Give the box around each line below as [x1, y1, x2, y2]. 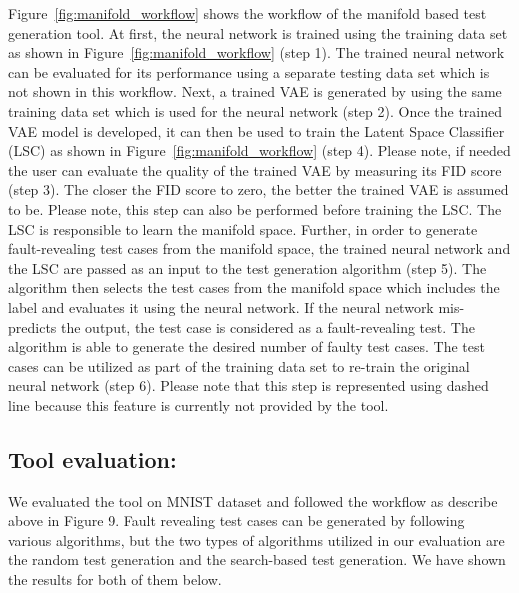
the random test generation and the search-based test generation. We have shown [8, 549, 506, 570]
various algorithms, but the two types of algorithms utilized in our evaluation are [8, 529, 505, 550]
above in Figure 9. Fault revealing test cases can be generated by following [8, 510, 465, 531]
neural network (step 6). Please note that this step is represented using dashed [8, 375, 489, 396]
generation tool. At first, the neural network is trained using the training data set [8, 22, 508, 43]
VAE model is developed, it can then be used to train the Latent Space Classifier [8, 120, 505, 141]
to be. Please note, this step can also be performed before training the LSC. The [8, 198, 502, 219]
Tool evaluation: [8, 443, 177, 474]
